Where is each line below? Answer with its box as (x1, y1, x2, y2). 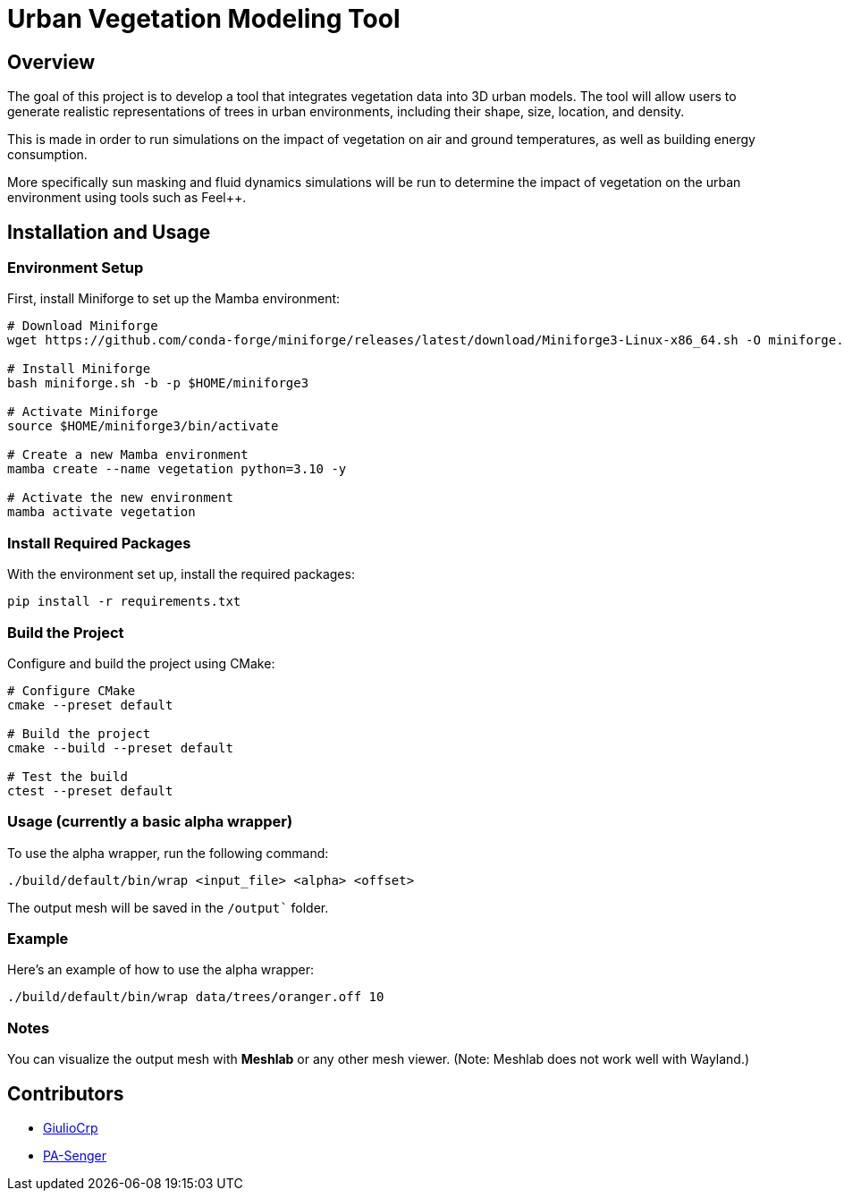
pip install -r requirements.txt (7, 594, 241, 609)
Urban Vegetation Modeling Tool (7, 4, 401, 34)
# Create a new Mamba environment (7, 447, 249, 463)
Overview (7, 50, 96, 73)
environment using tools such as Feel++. (7, 190, 247, 206)
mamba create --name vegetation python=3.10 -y (7, 462, 347, 477)
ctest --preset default (7, 783, 173, 798)
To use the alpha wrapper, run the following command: (7, 845, 329, 861)
